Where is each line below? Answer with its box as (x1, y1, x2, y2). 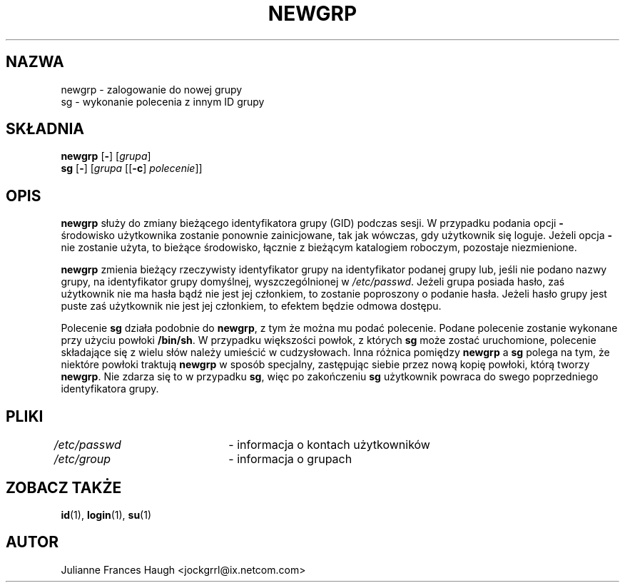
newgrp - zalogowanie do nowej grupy (61, 83, 243, 96)
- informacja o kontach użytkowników (228, 437, 430, 452)
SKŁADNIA (6, 120, 84, 138)
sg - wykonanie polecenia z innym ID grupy (61, 95, 265, 108)
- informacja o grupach (228, 452, 352, 467)
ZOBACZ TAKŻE (6, 478, 122, 497)
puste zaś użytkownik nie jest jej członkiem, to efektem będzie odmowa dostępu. (61, 300, 442, 313)
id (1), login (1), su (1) (61, 508, 152, 521)
